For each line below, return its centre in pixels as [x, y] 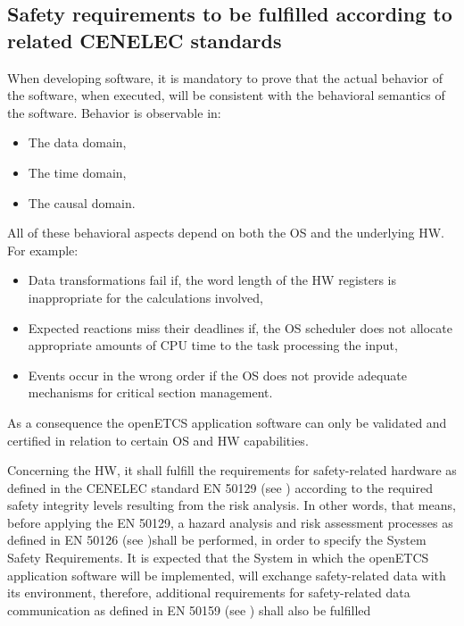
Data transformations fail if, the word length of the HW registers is [212, 280]
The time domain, [77, 172]
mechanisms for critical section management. [150, 392]
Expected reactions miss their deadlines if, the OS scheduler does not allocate [240, 327]
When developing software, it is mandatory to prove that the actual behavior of [225, 77]
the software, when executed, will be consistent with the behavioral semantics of [226, 95]
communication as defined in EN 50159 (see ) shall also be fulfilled [189, 609]
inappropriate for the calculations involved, [145, 297]
